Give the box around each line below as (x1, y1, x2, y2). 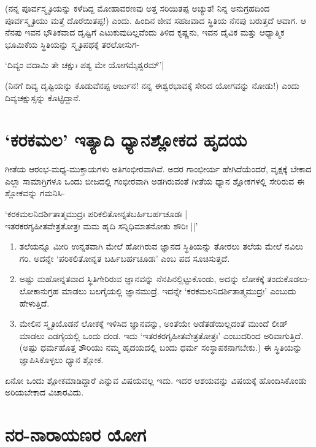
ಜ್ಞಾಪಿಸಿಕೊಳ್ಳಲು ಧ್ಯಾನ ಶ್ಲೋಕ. (19, 353, 104, 365)
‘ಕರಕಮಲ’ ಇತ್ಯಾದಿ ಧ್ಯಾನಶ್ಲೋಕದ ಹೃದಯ (5, 127, 247, 152)
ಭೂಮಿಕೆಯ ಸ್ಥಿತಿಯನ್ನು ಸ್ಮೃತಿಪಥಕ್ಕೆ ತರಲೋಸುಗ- (5, 37, 140, 50)
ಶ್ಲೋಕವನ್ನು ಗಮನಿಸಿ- (5, 186, 65, 199)
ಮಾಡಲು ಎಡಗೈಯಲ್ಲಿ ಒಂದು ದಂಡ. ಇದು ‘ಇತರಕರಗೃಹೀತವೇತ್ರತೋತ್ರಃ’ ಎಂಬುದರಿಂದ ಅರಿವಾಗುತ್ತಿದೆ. (19, 329, 304, 342)
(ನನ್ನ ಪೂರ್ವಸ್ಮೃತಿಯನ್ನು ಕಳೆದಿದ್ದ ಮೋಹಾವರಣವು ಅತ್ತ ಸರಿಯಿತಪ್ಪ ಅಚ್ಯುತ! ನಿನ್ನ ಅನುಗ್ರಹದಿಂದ (5, 2, 270, 14)
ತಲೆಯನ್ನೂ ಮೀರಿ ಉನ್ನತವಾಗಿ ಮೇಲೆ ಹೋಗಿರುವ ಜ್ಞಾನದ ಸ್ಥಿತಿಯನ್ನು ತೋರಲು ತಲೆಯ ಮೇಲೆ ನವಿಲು (19, 240, 304, 253)
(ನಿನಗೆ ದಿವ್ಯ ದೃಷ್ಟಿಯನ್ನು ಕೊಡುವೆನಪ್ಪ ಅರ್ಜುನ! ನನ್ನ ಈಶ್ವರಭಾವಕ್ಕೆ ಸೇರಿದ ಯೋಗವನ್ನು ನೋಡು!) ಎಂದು (5, 78, 299, 91)
